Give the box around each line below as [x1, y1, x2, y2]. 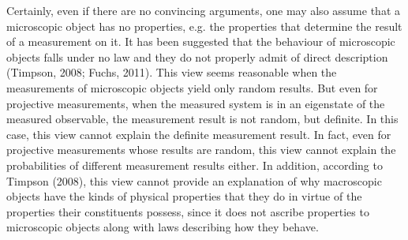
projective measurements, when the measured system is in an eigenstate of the [6, 95, 385, 111]
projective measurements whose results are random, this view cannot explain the [6, 141, 396, 158]
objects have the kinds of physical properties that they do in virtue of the [6, 188, 362, 204]
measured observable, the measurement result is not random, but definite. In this [6, 111, 399, 127]
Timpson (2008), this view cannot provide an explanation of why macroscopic [6, 172, 382, 189]
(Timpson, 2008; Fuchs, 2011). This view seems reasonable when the [6, 64, 337, 81]
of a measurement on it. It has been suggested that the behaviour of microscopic [6, 33, 395, 50]
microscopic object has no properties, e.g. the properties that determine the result [6, 17, 402, 34]
